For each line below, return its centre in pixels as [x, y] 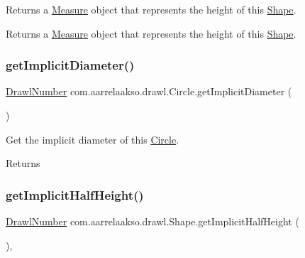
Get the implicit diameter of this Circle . [93, 139]
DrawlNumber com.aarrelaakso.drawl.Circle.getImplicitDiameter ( [149, 91]
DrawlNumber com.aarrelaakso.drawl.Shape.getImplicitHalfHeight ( [152, 221]
